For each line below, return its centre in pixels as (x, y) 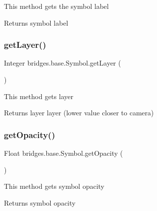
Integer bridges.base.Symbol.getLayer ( (63, 63)
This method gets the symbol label (56, 6)
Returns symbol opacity (40, 202)
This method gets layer (39, 96)
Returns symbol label (36, 22)
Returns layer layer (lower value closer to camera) (79, 113)
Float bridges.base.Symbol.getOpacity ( (63, 153)
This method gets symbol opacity (54, 186)
